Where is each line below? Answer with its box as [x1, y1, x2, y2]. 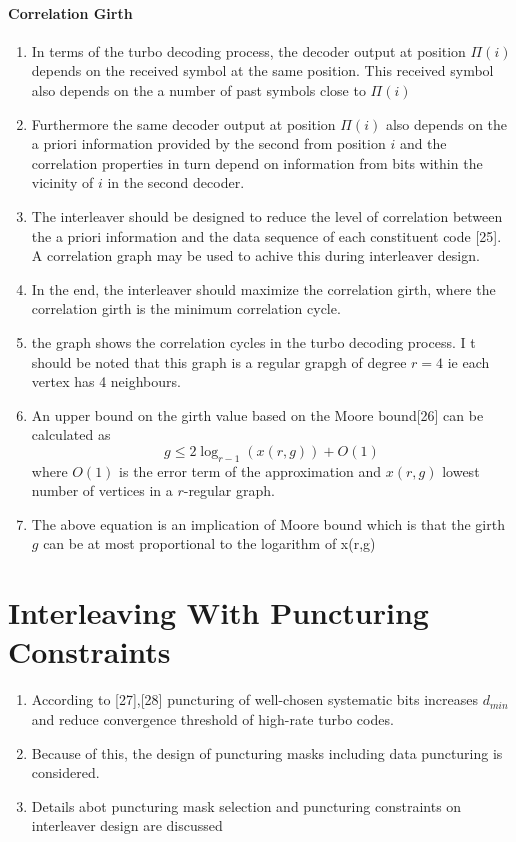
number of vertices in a [31, 480, 173, 501]
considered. [31, 762, 100, 783]
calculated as [31, 424, 111, 445]
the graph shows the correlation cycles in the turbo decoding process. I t [31, 331, 476, 352]
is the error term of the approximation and [119, 460, 382, 481]
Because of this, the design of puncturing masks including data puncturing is [31, 742, 503, 763]
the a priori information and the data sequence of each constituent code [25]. [31, 225, 502, 246]
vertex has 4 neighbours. [31, 371, 181, 392]
